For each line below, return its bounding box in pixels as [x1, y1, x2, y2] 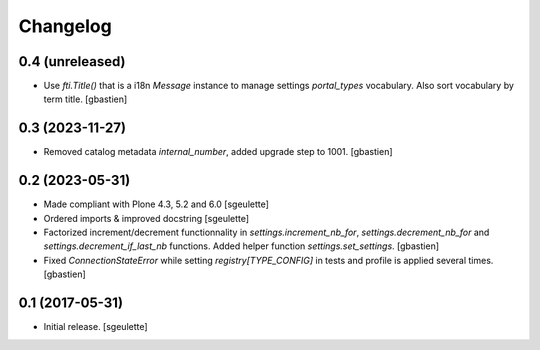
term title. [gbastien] [43, 93, 128, 105]
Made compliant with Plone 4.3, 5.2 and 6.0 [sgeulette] [43, 198, 270, 210]
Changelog [18, 15, 112, 37]
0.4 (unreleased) [18, 53, 126, 70]
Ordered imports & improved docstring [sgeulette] [43, 212, 250, 224]
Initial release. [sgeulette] [43, 321, 149, 333]
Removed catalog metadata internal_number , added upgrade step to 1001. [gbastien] [43, 146, 394, 158]
